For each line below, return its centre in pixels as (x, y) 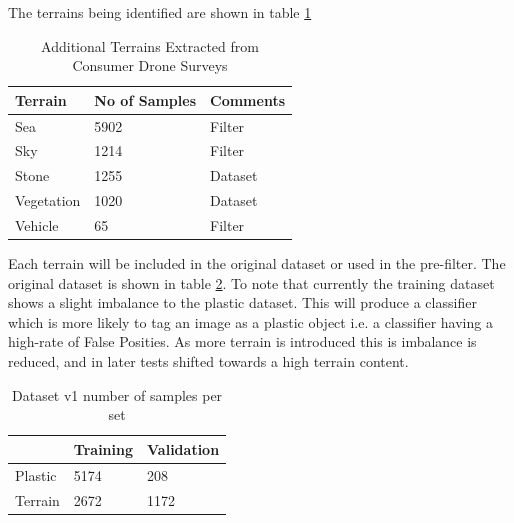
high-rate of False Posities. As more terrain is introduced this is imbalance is (242, 341)
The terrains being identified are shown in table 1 (160, 12)
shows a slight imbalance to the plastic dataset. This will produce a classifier (242, 302)
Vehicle (37, 225)
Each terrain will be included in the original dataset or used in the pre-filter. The (257, 263)
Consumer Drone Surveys (150, 65)
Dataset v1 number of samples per (117, 394)
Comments (248, 99)
